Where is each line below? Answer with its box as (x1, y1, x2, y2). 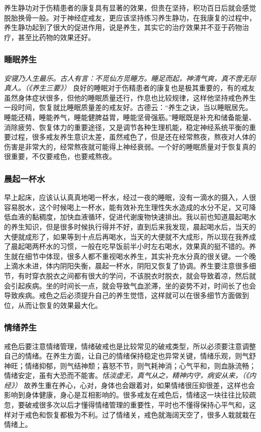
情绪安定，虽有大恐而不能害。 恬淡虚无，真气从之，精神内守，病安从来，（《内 (4, 370, 256, 380)
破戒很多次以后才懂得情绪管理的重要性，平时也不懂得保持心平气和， (24, 399, 249, 410)
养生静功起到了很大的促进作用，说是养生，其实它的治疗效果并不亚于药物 (4, 22, 242, 32)
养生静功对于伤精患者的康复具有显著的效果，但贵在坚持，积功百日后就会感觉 (4, 2, 256, 12)
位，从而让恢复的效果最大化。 (4, 299, 102, 310)
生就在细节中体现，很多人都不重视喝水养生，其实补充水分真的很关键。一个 (4, 250, 249, 261)
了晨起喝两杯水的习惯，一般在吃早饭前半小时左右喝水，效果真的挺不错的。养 (4, 241, 256, 251)
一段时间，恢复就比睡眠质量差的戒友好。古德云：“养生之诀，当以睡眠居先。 (4, 102, 252, 112)
